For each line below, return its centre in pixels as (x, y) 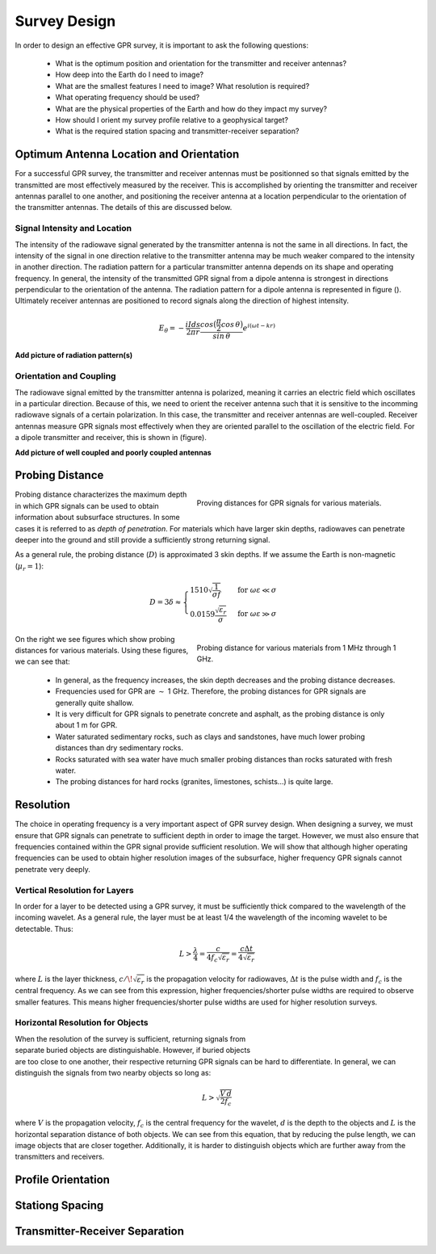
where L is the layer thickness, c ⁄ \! (74, 979)
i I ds (193, 325)
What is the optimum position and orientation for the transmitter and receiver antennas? (201, 63)
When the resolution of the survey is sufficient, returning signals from (130, 1038)
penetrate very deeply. (52, 869)
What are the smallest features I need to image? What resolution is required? (182, 86)
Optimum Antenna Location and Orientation (127, 155)
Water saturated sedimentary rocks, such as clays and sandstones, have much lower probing (210, 736)
